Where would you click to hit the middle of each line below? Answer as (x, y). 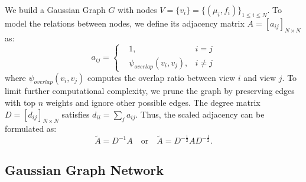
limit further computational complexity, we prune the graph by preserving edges (150, 91)
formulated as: (31, 129)
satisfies (76, 114)
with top (20, 102)
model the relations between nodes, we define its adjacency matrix (125, 23)
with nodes (137, 9)
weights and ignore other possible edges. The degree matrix (153, 102)
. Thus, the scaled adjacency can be (200, 114)
